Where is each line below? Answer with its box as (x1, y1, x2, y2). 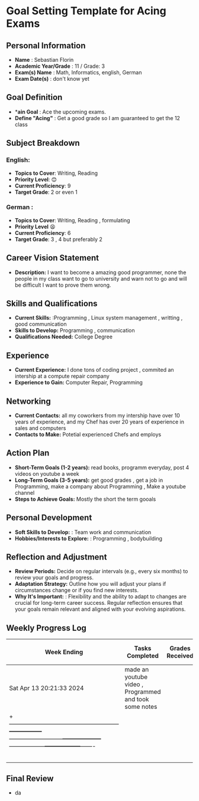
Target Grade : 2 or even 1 (14, 189, 78, 196)
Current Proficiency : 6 (14, 229, 71, 236)
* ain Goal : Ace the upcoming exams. (14, 108, 107, 115)
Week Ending (44, 648, 84, 656)
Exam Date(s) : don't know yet (14, 76, 90, 82)
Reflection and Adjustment (6, 552, 107, 563)
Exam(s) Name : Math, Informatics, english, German (14, 69, 142, 76)
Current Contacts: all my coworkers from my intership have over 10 (14, 412, 181, 419)
